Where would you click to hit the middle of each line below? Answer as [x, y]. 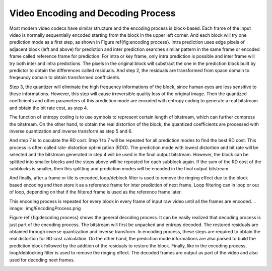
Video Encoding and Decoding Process [92, 13]
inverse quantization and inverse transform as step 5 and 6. [71, 131]
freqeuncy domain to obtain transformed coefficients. [65, 78]
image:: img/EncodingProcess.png [45, 208]
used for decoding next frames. [42, 260]
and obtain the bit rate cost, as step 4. [49, 108]
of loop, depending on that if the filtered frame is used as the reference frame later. [96, 192]
